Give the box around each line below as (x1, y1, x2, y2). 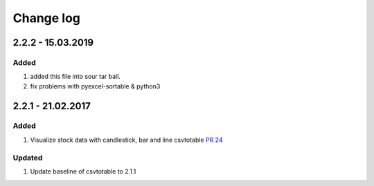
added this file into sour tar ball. (30, 73, 121, 81)
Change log (12, 10, 81, 26)
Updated (12, 153, 43, 162)
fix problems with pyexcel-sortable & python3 (30, 82, 161, 90)
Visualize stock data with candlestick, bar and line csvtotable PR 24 (30, 136, 223, 144)
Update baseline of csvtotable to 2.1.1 (30, 167, 136, 176)
